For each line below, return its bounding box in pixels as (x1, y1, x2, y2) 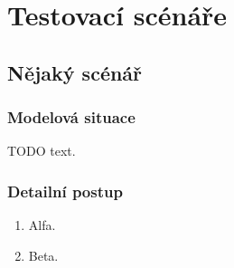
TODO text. (7, 141, 76, 160)
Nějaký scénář (7, 58, 143, 86)
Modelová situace (7, 106, 136, 129)
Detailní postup (7, 179, 123, 202)
